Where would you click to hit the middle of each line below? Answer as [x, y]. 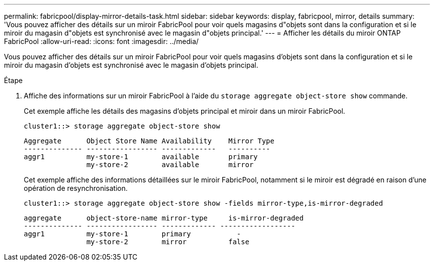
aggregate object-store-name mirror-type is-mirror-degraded [164, 218]
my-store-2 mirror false [168, 242]
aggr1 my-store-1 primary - [133, 234]
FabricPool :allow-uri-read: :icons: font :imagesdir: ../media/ [101, 41]
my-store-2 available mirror [170, 165]
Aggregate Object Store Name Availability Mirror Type [149, 141]
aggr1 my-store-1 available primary [141, 157]
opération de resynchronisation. [76, 188]
